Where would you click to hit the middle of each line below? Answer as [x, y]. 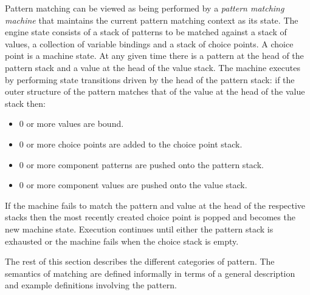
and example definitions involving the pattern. [91, 285]
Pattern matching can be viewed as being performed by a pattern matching [145, 8]
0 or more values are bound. [71, 124]
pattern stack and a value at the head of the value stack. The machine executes [153, 67]
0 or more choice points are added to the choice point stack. [131, 144]
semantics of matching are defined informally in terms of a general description [150, 273]
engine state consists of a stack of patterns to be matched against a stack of [146, 32]
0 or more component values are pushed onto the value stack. [133, 185]
